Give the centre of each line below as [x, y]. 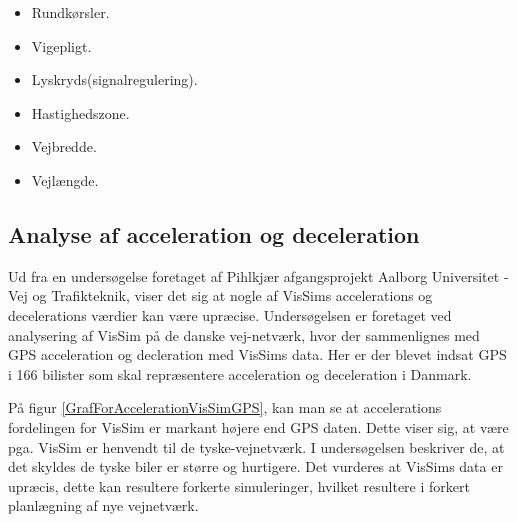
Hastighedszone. [80, 112]
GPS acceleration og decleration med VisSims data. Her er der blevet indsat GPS [257, 354]
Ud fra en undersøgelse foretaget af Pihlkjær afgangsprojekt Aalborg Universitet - [258, 275]
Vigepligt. [61, 45]
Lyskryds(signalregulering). [114, 79]
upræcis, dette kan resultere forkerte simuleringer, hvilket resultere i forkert [239, 485]
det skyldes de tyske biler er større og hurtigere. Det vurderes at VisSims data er [255, 466]
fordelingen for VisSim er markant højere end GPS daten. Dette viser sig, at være [258, 426]
